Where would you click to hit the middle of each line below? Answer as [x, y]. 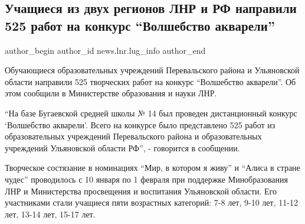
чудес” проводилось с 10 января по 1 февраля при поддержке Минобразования [146, 179]
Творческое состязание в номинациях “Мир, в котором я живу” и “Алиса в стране [152, 168]
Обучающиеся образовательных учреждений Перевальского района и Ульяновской [152, 70]
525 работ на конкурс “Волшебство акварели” [140, 25]
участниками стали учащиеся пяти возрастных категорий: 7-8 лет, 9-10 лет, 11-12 [151, 202]
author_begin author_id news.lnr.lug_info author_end [105, 50]
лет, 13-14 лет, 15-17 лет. [50, 214]
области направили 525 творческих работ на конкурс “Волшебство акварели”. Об [150, 81]
